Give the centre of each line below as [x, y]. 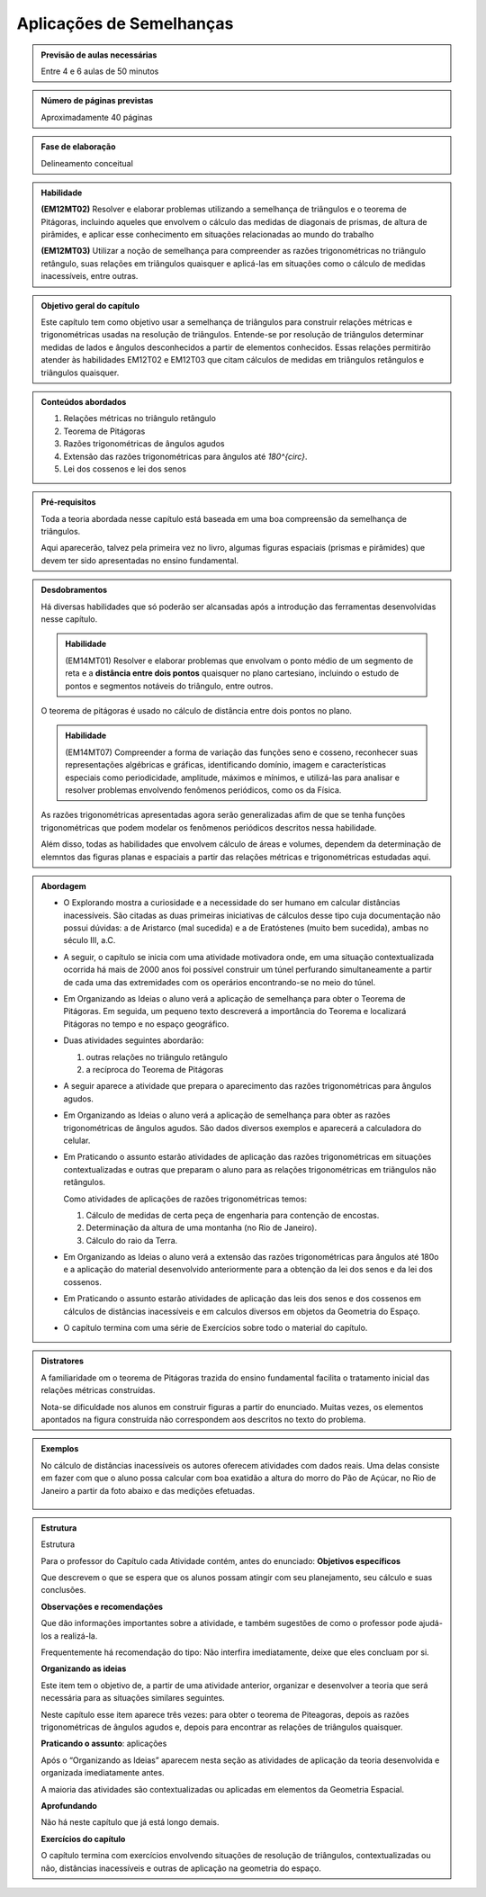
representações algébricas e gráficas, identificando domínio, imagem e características [226, 765]
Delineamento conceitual [87, 163]
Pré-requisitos [68, 502]
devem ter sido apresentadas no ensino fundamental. [139, 560]
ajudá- [431, 1623]
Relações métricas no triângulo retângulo [139, 418]
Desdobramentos [74, 590]
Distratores [63, 1361]
